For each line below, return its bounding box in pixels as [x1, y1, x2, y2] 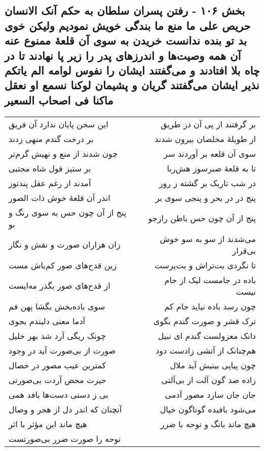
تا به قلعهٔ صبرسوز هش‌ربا [167, 162, 256, 174]
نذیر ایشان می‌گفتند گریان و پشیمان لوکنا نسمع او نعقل [5, 77, 259, 93]
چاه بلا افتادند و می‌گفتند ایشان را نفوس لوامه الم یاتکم [5, 62, 260, 78]
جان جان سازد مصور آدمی [165, 388, 256, 400]
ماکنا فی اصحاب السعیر [5, 92, 114, 108]
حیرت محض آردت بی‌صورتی [9, 373, 106, 386]
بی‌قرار [232, 244, 256, 256]
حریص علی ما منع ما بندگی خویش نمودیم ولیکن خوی [5, 17, 251, 33]
